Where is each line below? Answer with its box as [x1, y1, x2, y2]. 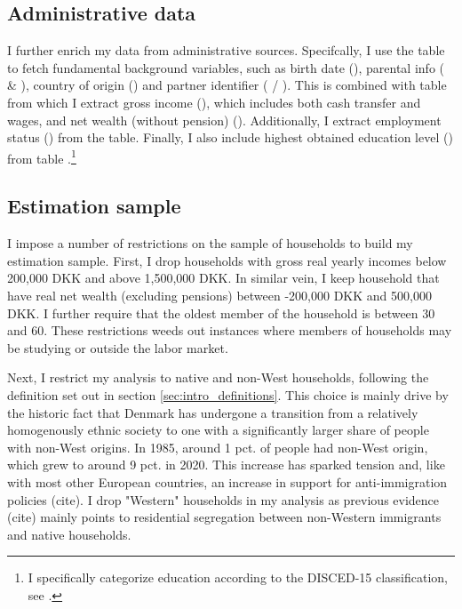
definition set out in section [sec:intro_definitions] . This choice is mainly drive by [7, 385, 449, 404]
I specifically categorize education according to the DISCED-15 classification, [28, 568, 449, 587]
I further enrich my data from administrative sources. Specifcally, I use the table [7, 41, 445, 60]
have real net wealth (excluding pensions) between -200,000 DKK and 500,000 [7, 286, 432, 304]
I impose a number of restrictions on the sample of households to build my [7, 234, 413, 252]
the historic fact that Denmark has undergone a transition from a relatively [7, 403, 418, 421]
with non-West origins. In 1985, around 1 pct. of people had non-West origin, [7, 437, 428, 456]
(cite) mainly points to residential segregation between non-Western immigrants [7, 508, 442, 526]
